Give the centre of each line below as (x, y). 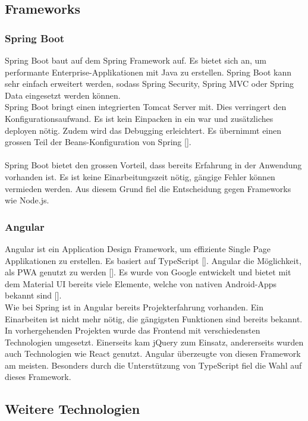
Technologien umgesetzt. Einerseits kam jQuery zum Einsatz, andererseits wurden (154, 342)
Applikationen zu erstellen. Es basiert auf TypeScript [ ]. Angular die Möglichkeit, (153, 260)
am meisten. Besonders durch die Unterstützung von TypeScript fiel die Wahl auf (153, 365)
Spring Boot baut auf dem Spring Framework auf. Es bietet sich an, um (136, 60)
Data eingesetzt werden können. (63, 95)
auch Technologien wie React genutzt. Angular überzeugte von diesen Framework (153, 354)
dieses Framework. (38, 377)
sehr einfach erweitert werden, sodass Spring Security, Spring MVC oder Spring (150, 84)
